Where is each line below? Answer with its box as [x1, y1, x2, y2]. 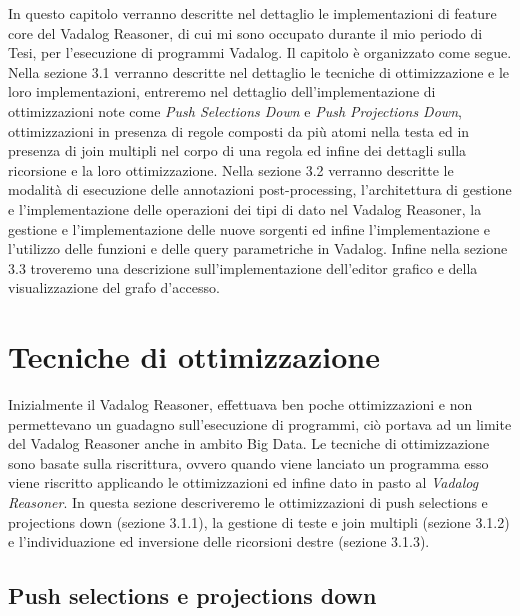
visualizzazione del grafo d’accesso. [8, 277, 220, 298]
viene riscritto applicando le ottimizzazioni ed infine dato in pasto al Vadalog [8, 472, 479, 493]
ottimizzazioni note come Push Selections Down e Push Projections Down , [8, 100, 462, 121]
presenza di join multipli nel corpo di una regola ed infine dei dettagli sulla [8, 140, 467, 161]
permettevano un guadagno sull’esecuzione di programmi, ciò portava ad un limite [8, 413, 512, 434]
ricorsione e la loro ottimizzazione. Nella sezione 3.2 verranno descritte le [8, 159, 454, 180]
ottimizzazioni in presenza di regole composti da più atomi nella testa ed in [8, 120, 470, 141]
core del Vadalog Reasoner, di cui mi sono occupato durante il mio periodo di [8, 22, 483, 43]
